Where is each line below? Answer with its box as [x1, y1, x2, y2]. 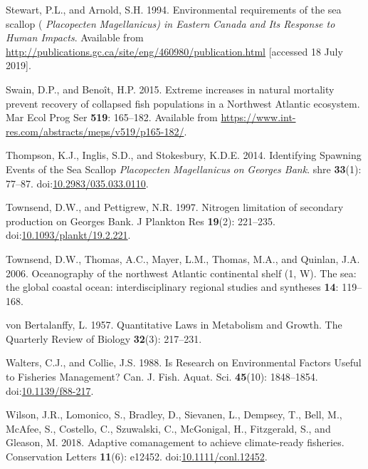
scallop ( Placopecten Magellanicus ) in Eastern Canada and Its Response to [6, 16, 335, 31]
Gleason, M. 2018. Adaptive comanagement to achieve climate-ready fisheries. [6, 435, 345, 450]
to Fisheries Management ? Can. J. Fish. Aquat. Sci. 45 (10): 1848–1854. [6, 369, 318, 384]
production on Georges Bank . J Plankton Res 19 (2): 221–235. [6, 213, 275, 228]
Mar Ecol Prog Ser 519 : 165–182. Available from [6, 110, 218, 125]
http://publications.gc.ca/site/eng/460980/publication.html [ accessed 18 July [6, 43, 343, 58]
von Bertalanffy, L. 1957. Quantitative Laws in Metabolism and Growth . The [6, 317, 342, 332]
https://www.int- [221, 110, 296, 125]
